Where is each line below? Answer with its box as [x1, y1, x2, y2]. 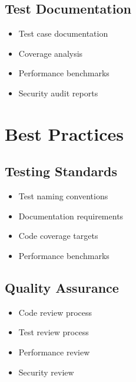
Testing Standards [5, 162, 118, 180]
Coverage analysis [18, 47, 83, 59]
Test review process [18, 326, 89, 338]
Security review [18, 365, 74, 378]
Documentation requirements [18, 209, 124, 222]
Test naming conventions [18, 190, 108, 202]
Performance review [18, 345, 90, 358]
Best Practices [5, 121, 124, 145]
